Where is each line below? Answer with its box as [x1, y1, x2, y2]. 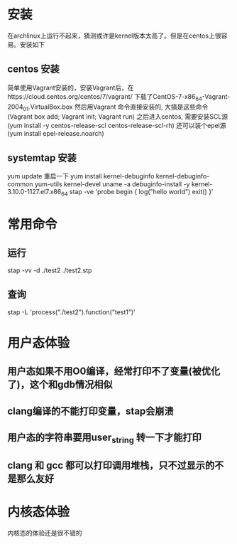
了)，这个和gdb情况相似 [7, 378, 113, 391]
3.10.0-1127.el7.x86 [7, 188, 62, 196]
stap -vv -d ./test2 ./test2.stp [7, 266, 92, 274]
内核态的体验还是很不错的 [7, 528, 82, 537]
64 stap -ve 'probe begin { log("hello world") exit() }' [61, 188, 214, 198]
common [7, 180, 33, 188]
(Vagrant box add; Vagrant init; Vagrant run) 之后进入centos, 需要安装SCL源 [7, 112, 228, 121]
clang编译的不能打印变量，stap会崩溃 [7, 405, 174, 417]
